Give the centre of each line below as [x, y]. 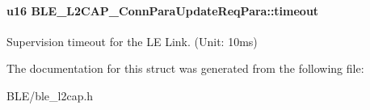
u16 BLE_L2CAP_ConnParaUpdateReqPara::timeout [163, 10]
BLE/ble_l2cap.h [50, 95]
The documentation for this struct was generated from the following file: [185, 68]
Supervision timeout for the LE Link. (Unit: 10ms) [132, 41]
